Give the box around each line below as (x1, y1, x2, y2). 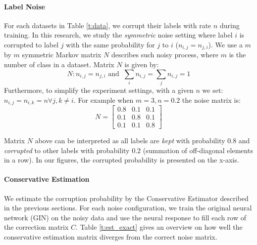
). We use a (208, 39, 243, 49)
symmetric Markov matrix (22, 49, 102, 60)
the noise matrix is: (182, 94, 241, 105)
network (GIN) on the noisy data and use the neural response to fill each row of (4, 212, 246, 222)
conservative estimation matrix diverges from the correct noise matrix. (4, 232, 217, 242)
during (220, 20, 240, 30)
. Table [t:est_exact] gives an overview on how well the (76, 222, 243, 232)
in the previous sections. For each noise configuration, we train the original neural (4, 203, 252, 213)
